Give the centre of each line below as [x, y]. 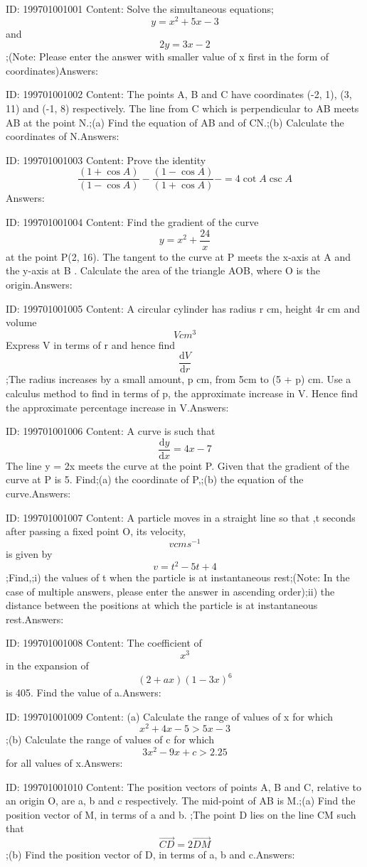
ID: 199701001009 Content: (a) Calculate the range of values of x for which [169, 716]
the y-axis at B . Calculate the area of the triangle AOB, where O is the [163, 270]
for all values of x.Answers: [64, 763]
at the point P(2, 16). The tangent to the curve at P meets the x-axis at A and [179, 256]
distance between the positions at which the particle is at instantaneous [162, 605]
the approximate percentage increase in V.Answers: [117, 407]
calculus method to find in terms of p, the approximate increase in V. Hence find [182, 393]
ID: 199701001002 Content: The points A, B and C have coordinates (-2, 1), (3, [179, 94]
